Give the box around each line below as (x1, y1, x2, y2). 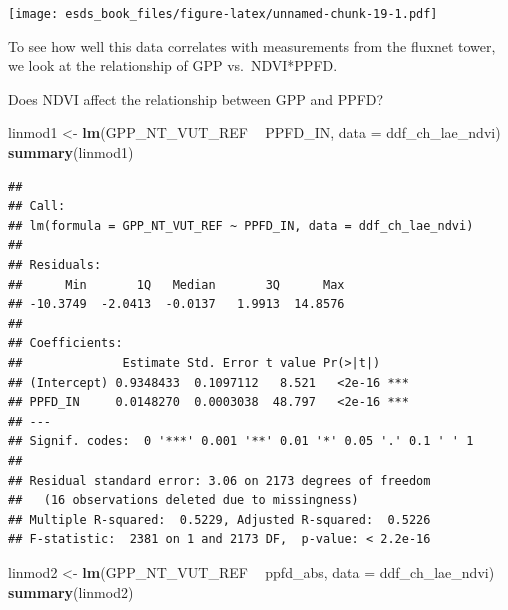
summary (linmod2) (8, 581, 134, 602)
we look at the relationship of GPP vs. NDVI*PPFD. (8, 55, 338, 76)
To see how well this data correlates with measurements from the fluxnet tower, (8, 35, 496, 56)
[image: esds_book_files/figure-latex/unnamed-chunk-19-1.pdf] (8, 7, 438, 21)
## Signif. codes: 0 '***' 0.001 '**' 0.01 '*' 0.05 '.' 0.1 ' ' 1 (8, 434, 474, 449)
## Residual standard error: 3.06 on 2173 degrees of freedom (8, 473, 431, 488)
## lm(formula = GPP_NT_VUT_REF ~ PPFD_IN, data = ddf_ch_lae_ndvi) (8, 218, 474, 233)
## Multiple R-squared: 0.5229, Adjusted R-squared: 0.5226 (8, 512, 431, 527)
